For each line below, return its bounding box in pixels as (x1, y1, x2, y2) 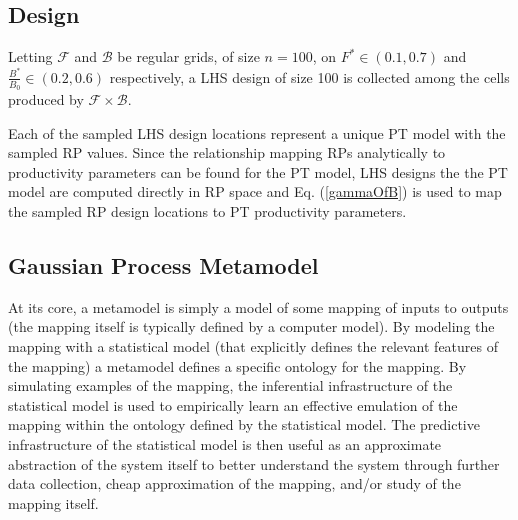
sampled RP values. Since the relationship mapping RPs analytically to (8, 142, 446, 163)
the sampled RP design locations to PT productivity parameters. (8, 201, 407, 222)
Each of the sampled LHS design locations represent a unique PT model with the (8, 122, 506, 143)
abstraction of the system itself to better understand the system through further (8, 453, 500, 474)
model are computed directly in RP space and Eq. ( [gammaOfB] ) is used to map (8, 181, 502, 202)
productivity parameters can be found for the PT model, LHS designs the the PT (8, 161, 508, 182)
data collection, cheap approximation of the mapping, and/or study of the (8, 473, 461, 494)
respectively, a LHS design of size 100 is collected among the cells (109, 66, 510, 87)
